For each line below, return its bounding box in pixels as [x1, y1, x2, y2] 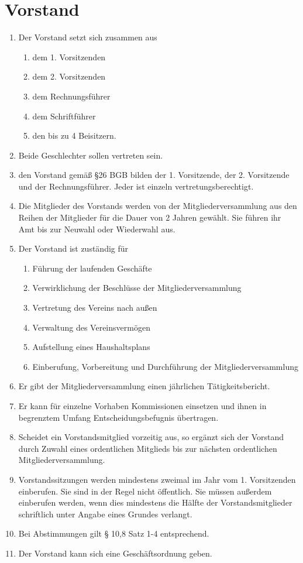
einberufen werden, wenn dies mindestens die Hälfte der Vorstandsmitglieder [18, 496, 292, 509]
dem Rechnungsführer [32, 90, 111, 102]
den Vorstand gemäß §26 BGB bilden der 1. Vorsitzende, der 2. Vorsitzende [18, 169, 290, 181]
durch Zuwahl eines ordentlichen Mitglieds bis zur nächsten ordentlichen [18, 442, 277, 454]
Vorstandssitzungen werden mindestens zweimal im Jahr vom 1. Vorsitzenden [18, 473, 296, 485]
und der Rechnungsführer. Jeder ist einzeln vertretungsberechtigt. [18, 180, 254, 192]
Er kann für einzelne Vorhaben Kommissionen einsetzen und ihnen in [18, 400, 267, 411]
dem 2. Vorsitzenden [32, 70, 106, 83]
